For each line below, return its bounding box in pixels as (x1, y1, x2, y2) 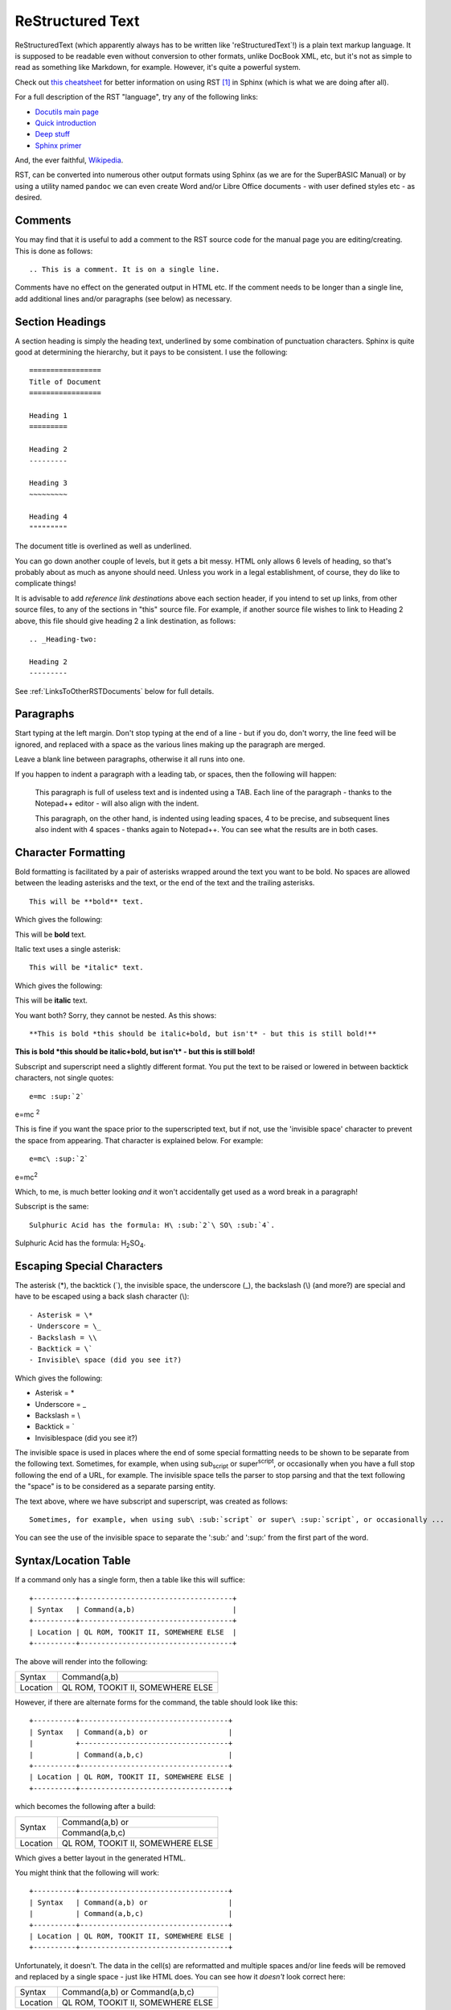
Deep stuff (35, 129, 71, 139)
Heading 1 (29, 411, 68, 420)
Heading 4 (29, 512, 68, 522)
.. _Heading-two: (29, 634, 97, 643)
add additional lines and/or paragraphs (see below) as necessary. (14, 293, 232, 303)
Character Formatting (14, 846, 125, 859)
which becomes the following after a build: (14, 1802, 156, 1811)
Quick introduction (35, 117, 96, 128)
